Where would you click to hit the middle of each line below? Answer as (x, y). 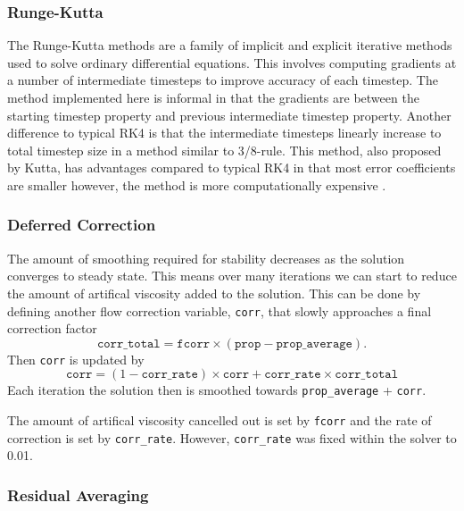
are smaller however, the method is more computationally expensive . (197, 184)
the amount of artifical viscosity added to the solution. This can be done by (214, 293)
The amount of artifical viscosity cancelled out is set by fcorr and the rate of (220, 420)
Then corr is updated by (76, 359)
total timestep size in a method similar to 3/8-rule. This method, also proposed (224, 150)
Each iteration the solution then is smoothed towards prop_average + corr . (217, 390)
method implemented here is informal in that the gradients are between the (213, 97)
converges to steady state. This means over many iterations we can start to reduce (232, 276)
